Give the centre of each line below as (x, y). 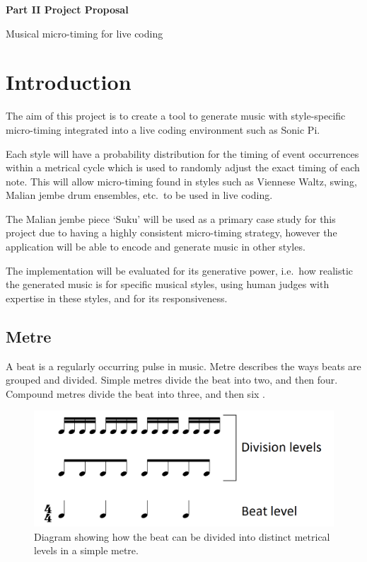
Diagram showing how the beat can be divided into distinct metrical (182, 536)
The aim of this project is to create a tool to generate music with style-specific (176, 116)
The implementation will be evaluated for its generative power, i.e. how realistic (180, 270)
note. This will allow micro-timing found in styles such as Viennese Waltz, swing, (181, 181)
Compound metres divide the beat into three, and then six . (135, 393)
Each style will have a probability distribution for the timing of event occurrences (182, 153)
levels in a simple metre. (86, 550)
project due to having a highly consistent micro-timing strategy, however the (171, 233)
